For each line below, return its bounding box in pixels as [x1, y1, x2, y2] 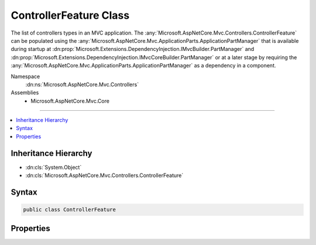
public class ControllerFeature [23, 206, 116, 213]
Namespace [11, 73, 40, 80]
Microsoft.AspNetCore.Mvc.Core [30, 97, 109, 104]
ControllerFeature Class [11, 9, 130, 22]
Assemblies [11, 89, 39, 96]
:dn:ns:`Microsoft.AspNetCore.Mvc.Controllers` [25, 81, 139, 88]
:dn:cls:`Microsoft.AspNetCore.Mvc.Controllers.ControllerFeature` [25, 172, 184, 179]
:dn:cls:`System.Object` [25, 164, 82, 171]
